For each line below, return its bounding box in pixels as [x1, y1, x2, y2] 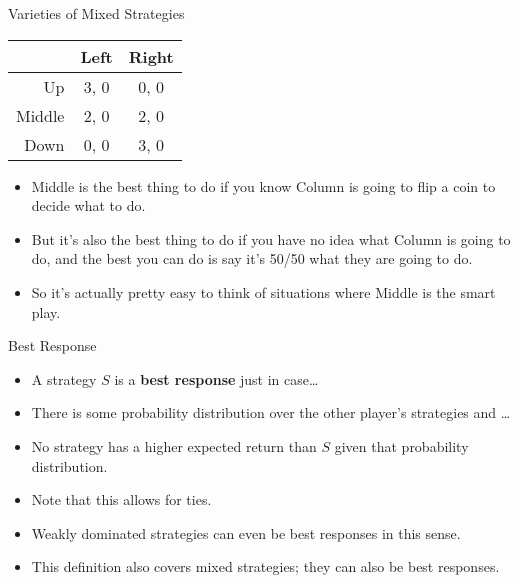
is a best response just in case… [114, 368, 319, 389]
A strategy [31, 368, 97, 389]
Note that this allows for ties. [31, 489, 212, 510]
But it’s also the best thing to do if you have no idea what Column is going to [31, 228, 511, 249]
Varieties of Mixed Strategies [8, 3, 185, 23]
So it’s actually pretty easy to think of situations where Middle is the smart [31, 281, 496, 302]
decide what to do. [31, 195, 146, 216]
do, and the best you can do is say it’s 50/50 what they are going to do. [31, 248, 473, 269]
